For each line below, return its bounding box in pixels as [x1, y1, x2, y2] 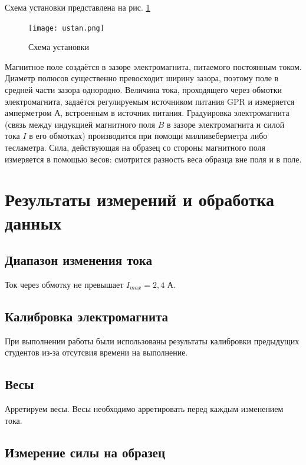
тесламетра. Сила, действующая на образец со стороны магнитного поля [5, 141, 265, 153]
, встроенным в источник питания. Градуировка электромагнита [60, 107, 289, 119]
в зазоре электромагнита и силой [166, 118, 285, 130]
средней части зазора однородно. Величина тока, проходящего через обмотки [5, 84, 282, 96]
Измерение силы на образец [5, 443, 165, 461]
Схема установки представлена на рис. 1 [5, 1, 150, 13]
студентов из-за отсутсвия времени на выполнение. [5, 346, 188, 358]
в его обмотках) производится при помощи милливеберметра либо [29, 129, 268, 142]
